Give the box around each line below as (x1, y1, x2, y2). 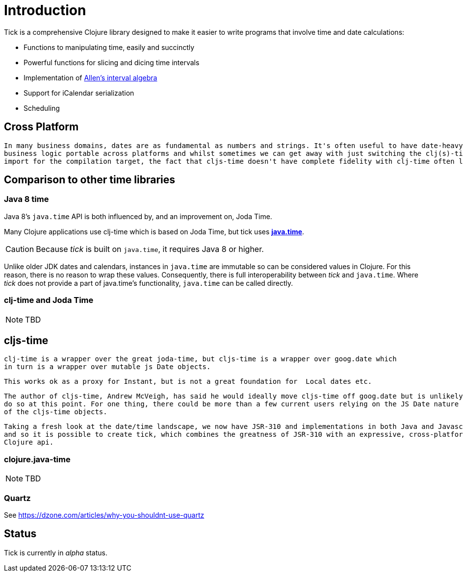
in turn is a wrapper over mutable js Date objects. (4, 363, 211, 371)
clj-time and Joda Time (4, 295, 94, 305)
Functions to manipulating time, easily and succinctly (24, 43, 195, 51)
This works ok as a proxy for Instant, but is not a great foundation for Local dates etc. (4, 377, 372, 386)
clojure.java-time (4, 454, 71, 464)
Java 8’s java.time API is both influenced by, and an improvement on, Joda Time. (4, 212, 272, 221)
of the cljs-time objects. (4, 408, 107, 416)
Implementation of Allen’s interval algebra (24, 73, 157, 82)
